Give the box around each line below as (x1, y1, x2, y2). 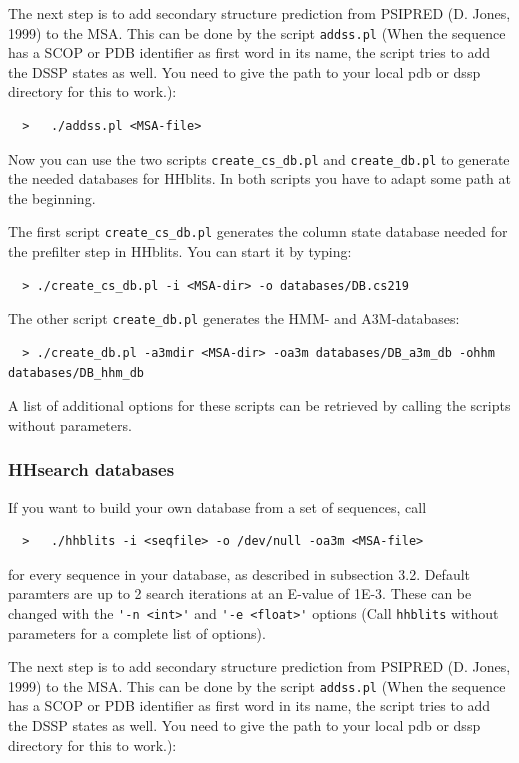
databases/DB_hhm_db (8, 365, 145, 380)
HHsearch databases (8, 457, 175, 482)
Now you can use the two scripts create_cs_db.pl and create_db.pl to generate (8, 148, 510, 169)
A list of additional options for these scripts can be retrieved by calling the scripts (8, 395, 511, 416)
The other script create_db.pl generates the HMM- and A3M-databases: (8, 308, 460, 329)
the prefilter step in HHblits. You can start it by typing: (8, 241, 352, 262)
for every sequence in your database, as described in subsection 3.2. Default (8, 563, 471, 584)
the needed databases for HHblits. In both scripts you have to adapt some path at (8, 168, 511, 189)
